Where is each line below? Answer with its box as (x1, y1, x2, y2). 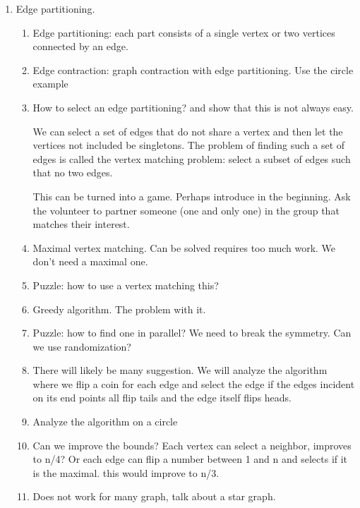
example (32, 76, 68, 91)
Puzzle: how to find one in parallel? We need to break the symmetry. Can (32, 325, 352, 340)
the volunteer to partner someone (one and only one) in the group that (32, 202, 340, 217)
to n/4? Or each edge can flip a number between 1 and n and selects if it (32, 452, 348, 466)
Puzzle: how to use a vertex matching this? (32, 277, 219, 292)
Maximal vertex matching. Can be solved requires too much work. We (32, 240, 336, 255)
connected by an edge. (32, 39, 128, 54)
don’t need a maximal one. (32, 254, 148, 269)
